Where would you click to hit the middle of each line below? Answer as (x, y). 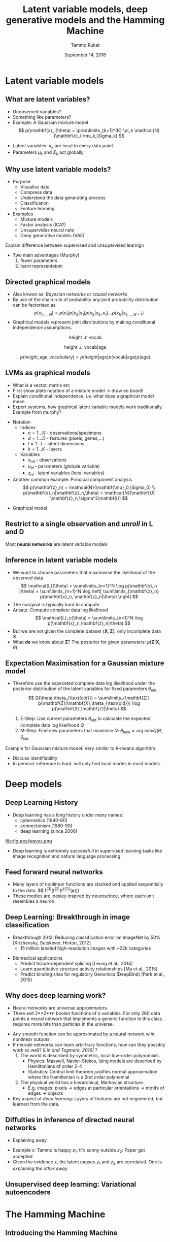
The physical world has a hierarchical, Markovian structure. (82, 1082)
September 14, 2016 (85, 55)
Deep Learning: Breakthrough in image (68, 917)
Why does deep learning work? (56, 995)
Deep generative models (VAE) (52, 236)
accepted (23, 1157)
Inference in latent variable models (61, 560)
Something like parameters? (42, 117)
